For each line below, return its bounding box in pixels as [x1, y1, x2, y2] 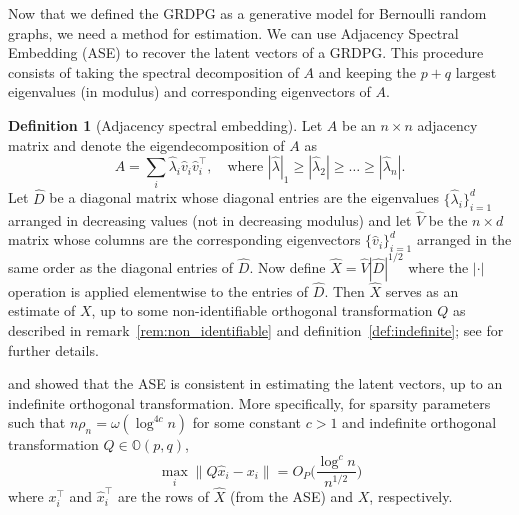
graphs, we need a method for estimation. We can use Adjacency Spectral [8, 22, 459, 43]
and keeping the [318, 61, 416, 82]
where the [408, 256, 469, 277]
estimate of [8, 300, 76, 321]
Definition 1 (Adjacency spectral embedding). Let [8, 114, 323, 135]
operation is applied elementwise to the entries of [8, 280, 309, 301]
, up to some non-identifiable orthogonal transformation [91, 300, 433, 321]
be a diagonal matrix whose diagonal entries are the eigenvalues [49, 187, 439, 208]
